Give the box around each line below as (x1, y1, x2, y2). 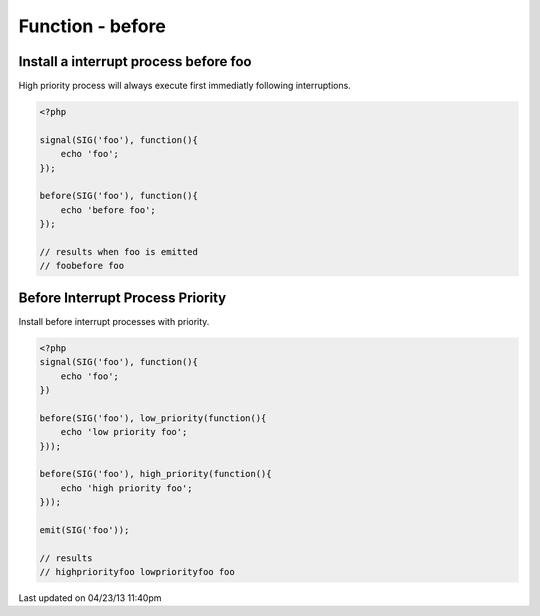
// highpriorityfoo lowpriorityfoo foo (39, 566, 235, 578)
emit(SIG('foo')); (39, 524, 130, 535)
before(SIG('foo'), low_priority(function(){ (39, 412, 267, 424)
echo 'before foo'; (60, 204, 157, 215)
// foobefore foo (39, 260, 125, 272)
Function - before (18, 15, 167, 37)
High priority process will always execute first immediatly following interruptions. (18, 80, 352, 92)
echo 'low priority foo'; (60, 426, 188, 438)
